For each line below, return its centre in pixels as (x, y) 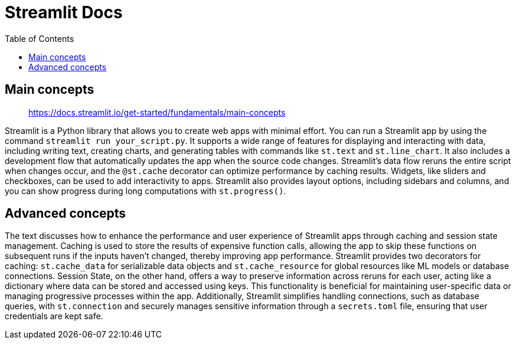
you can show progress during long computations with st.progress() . (146, 191)
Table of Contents (40, 38)
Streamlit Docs (64, 12)
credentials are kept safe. (54, 316)
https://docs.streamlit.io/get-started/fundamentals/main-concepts (157, 112)
